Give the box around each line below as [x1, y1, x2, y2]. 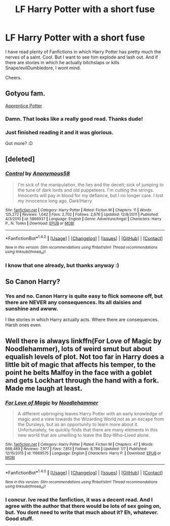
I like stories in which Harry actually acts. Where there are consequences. [5, 317, 159, 323]
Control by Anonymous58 [5, 170, 70, 177]
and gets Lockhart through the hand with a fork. [5, 376, 159, 385]
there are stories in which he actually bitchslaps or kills [5, 59, 120, 65]
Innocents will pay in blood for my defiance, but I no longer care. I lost [17, 192, 163, 198]
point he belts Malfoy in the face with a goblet [5, 368, 152, 377]
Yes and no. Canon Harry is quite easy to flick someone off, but [5, 292, 163, 299]
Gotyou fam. [5, 89, 46, 98]
